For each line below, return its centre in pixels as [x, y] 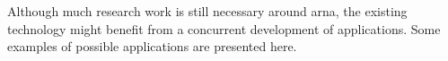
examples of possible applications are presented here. [152, 46]
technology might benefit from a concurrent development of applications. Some [224, 28]
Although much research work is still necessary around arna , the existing [207, 11]
